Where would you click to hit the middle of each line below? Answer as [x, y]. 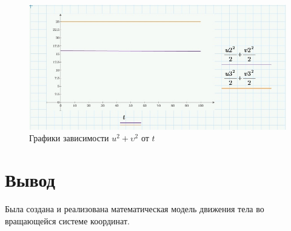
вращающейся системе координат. [67, 220]
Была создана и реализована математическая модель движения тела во [135, 208]
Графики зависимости [69, 138]
